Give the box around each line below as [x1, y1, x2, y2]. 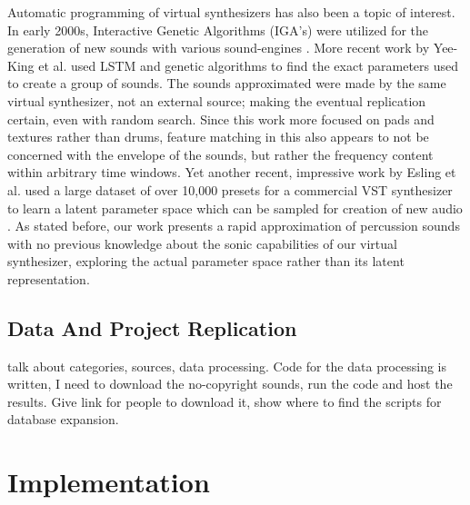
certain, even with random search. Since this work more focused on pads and [7, 109, 435, 128]
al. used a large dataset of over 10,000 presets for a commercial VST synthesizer [7, 180, 453, 199]
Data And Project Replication [7, 313, 297, 342]
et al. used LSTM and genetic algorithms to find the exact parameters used [38, 55, 459, 74]
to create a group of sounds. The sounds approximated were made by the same [7, 74, 446, 93]
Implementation [7, 463, 210, 500]
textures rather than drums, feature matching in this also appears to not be [7, 127, 429, 146]
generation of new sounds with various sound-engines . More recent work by [7, 38, 430, 57]
